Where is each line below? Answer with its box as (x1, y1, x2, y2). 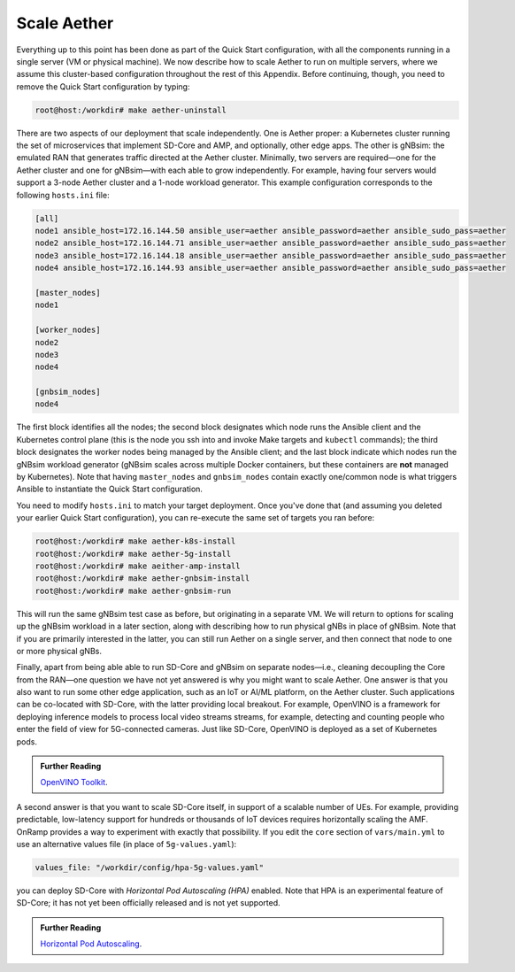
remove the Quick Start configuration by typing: (16, 81, 190, 92)
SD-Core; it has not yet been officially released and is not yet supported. (16, 898, 281, 908)
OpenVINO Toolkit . (40, 777, 108, 788)
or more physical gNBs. (16, 645, 102, 656)
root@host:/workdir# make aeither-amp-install (35, 560, 241, 571)
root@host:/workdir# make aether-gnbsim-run (35, 585, 232, 596)
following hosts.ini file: (16, 189, 110, 200)
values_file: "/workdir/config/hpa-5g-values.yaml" (35, 862, 265, 872)
